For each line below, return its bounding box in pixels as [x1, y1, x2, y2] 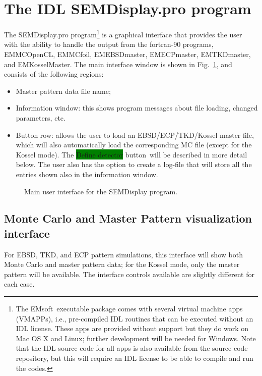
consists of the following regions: [4, 69, 104, 79]
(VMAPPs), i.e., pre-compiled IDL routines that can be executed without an [16, 313, 253, 324]
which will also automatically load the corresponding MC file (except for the [16, 139, 252, 150]
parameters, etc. [16, 112, 65, 123]
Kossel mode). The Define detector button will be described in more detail [16, 149, 247, 159]
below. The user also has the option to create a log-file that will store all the [16, 159, 252, 170]
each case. [4, 279, 35, 289]
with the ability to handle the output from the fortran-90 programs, [4, 39, 214, 49]
